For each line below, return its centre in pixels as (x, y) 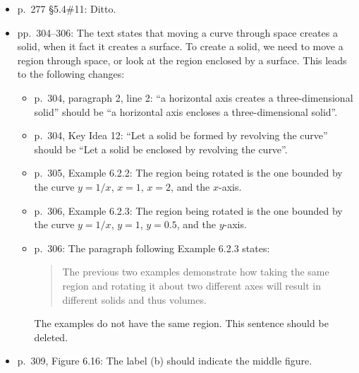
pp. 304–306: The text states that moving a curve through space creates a (178, 32)
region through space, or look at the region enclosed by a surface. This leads (182, 60)
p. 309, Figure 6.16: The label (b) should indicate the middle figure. (165, 361)
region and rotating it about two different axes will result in (192, 285)
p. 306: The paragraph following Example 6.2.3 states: (152, 248)
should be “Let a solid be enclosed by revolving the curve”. (161, 149)
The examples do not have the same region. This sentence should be (181, 323)
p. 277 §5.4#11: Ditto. (67, 8)
